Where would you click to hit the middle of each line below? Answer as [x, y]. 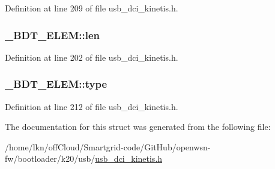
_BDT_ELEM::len [52, 35]
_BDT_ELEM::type [56, 84]
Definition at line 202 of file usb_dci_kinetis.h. [92, 57]
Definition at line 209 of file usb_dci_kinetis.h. [92, 8]
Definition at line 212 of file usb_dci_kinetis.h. [92, 106]
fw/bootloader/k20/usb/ [50, 158]
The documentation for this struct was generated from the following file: [138, 127]
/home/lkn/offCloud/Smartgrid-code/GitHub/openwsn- [108, 146]
